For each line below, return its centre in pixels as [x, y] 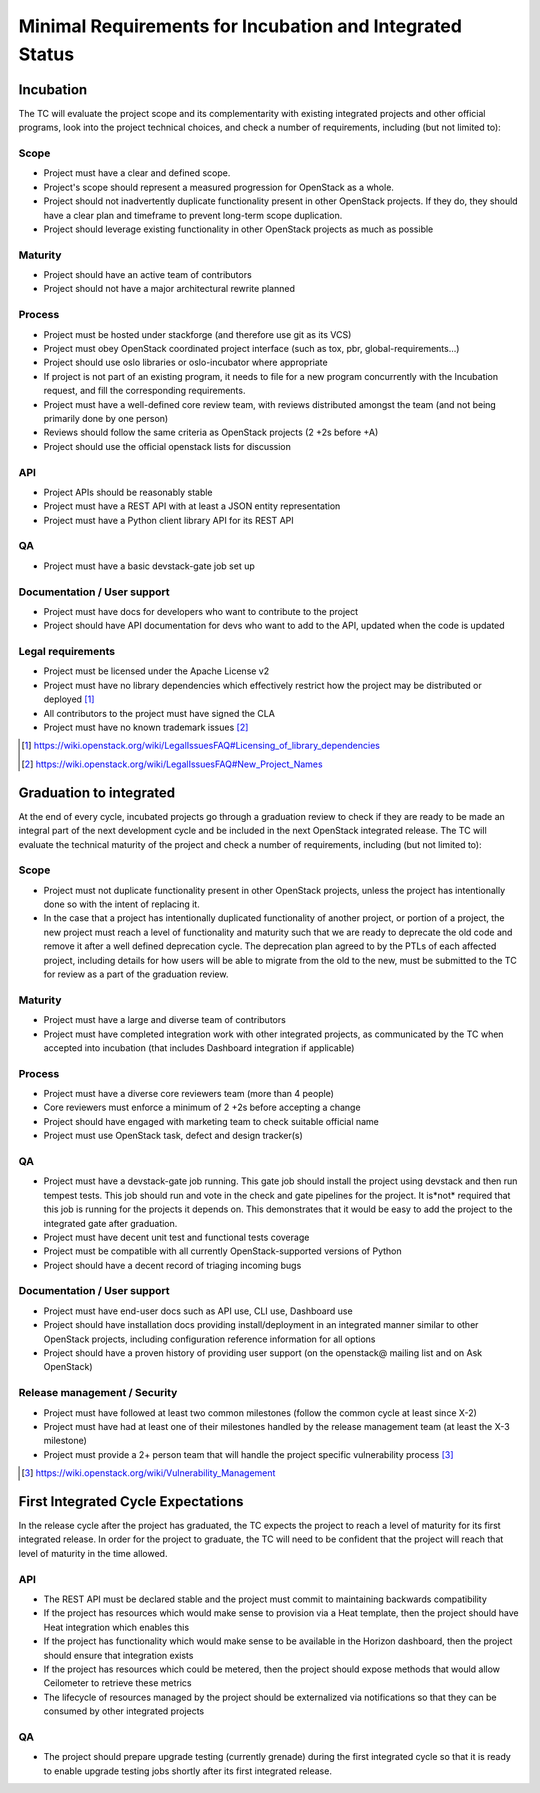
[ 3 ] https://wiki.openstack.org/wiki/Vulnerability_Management [148, 1473]
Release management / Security [98, 1393]
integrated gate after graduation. [110, 1223]
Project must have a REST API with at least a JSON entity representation [192, 506]
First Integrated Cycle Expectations [131, 1501]
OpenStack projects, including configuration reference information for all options [209, 1339]
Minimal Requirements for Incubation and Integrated [240, 26]
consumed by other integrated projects [124, 1711]
